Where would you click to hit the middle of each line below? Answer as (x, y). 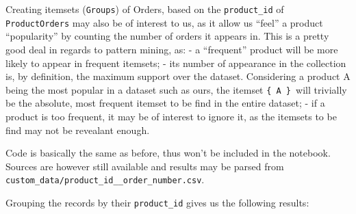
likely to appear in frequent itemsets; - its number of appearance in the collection (176, 63)
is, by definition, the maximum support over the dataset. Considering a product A (178, 76)
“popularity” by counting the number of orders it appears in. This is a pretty (167, 36)
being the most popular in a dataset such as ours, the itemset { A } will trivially (176, 89)
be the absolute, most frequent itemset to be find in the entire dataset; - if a (165, 103)
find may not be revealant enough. (78, 130)
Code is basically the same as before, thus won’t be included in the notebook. (168, 153)
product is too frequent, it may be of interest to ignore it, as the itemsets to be (171, 116)
